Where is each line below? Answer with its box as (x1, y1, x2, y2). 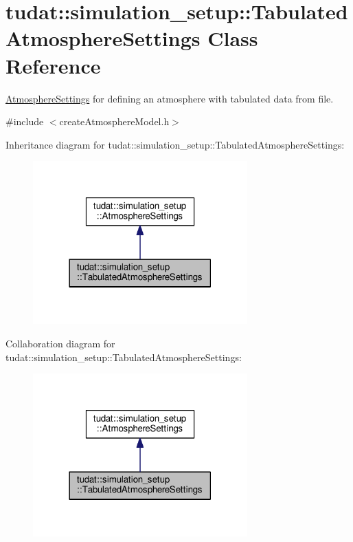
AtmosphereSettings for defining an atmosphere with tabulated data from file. (5, 91, 334, 105)
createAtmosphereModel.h (59, 114, 170, 129)
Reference (5, 51, 101, 79)
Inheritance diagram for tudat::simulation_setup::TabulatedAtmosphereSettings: (5, 137, 345, 151)
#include (5, 114, 44, 129)
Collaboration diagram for (5, 336, 115, 351)
